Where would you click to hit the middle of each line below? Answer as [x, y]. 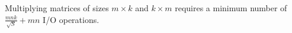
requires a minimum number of [231, 8]
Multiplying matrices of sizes [57, 8]
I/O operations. [71, 19]
